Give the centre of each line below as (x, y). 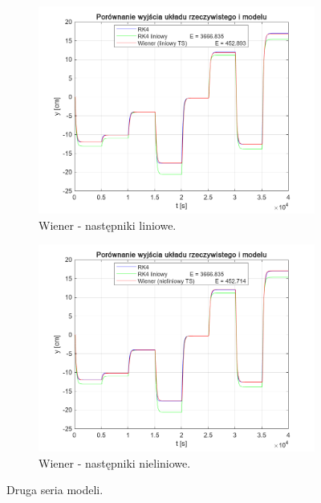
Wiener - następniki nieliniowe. (115, 462)
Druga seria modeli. (55, 490)
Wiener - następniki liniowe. (108, 225)
